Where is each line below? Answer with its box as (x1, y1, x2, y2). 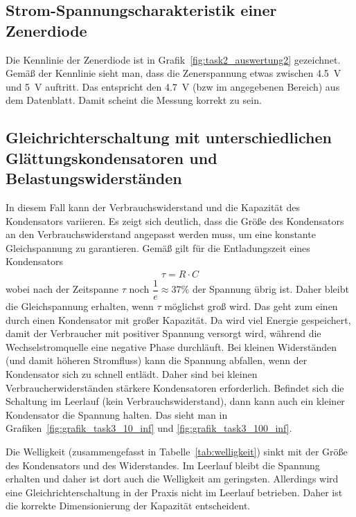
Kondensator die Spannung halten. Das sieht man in (6, 407, 228, 421)
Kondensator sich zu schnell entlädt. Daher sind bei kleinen (6, 366, 258, 381)
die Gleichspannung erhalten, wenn (6, 299, 154, 314)
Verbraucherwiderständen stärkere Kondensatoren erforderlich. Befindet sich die (6, 380, 344, 394)
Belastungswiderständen (6, 167, 182, 189)
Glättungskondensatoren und (6, 147, 217, 168)
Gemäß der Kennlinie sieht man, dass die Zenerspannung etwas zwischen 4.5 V (6, 66, 341, 80)
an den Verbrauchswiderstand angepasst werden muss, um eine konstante (6, 227, 316, 242)
